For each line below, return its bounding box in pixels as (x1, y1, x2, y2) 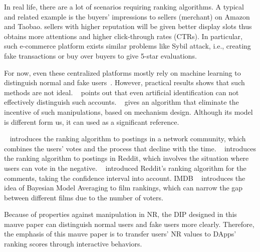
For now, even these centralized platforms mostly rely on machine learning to (4, 67, 241, 78)
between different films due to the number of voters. (4, 192, 163, 202)
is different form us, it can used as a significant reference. (4, 116, 179, 127)
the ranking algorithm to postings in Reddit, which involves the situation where (4, 153, 249, 163)
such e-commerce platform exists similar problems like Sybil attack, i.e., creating (4, 41, 251, 51)
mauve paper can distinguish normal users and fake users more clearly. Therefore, (4, 218, 254, 229)
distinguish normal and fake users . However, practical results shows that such (4, 77, 245, 88)
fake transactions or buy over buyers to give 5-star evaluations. (4, 50, 197, 61)
